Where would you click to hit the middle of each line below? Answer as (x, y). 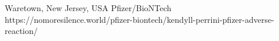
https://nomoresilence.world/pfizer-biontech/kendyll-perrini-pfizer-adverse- (139, 19)
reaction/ (21, 31)
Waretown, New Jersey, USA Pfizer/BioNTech (88, 8)
